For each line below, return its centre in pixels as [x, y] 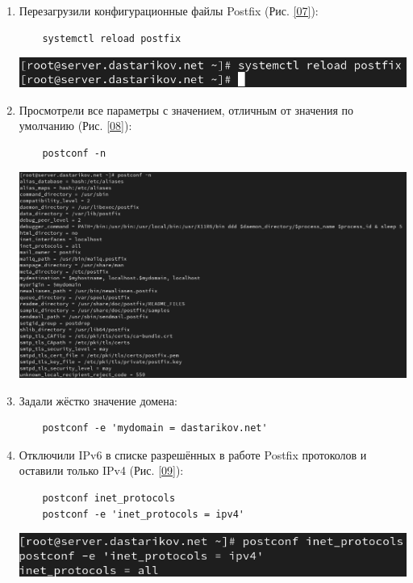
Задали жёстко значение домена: [98, 400]
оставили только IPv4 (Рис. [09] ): [101, 470]
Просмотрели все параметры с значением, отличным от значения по [186, 109]
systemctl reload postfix [112, 38]
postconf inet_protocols [109, 498]
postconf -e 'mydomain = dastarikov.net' [155, 428]
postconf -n [74, 153]
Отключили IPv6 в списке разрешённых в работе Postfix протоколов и [193, 454]
